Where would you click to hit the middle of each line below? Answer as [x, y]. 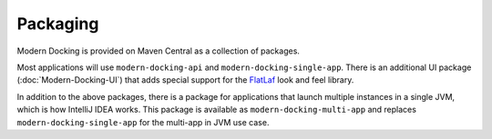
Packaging [58, 24]
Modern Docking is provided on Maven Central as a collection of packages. [159, 51]
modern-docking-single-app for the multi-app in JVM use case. [143, 122]
